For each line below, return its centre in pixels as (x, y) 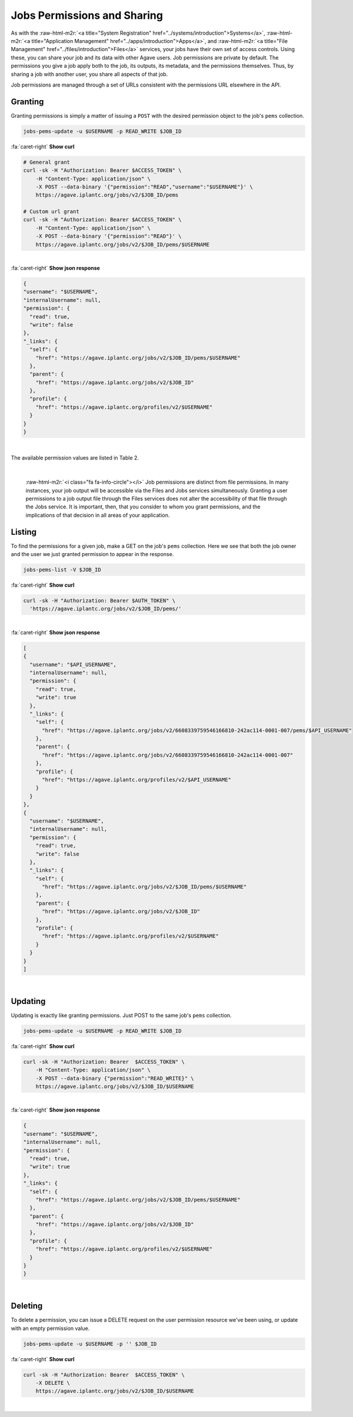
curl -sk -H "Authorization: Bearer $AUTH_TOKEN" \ (99, 601)
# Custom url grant (51, 212)
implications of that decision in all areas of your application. (98, 515)
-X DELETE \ (53, 1383)
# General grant (47, 162)
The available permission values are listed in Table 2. (75, 458)
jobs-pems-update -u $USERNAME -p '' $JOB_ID (90, 1344)
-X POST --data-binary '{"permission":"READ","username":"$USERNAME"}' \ (144, 187)
